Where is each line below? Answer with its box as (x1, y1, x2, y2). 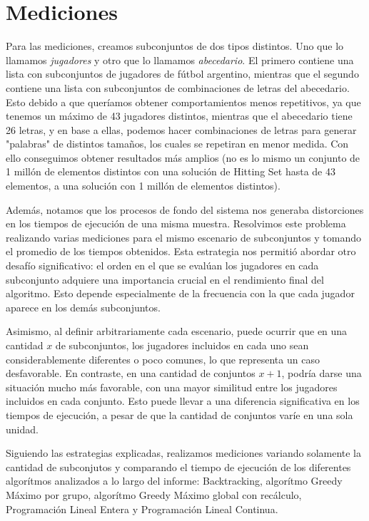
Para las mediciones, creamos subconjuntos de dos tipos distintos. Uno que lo (6, 38, 344, 53)
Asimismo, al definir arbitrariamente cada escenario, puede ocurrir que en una (6, 324, 348, 339)
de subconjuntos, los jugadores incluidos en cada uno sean (55, 338, 309, 352)
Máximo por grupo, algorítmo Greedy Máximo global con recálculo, (6, 487, 302, 502)
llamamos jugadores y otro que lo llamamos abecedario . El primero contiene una (6, 52, 354, 67)
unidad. (6, 421, 39, 436)
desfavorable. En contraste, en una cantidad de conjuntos (6, 366, 256, 381)
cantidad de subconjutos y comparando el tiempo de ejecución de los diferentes (6, 459, 351, 474)
